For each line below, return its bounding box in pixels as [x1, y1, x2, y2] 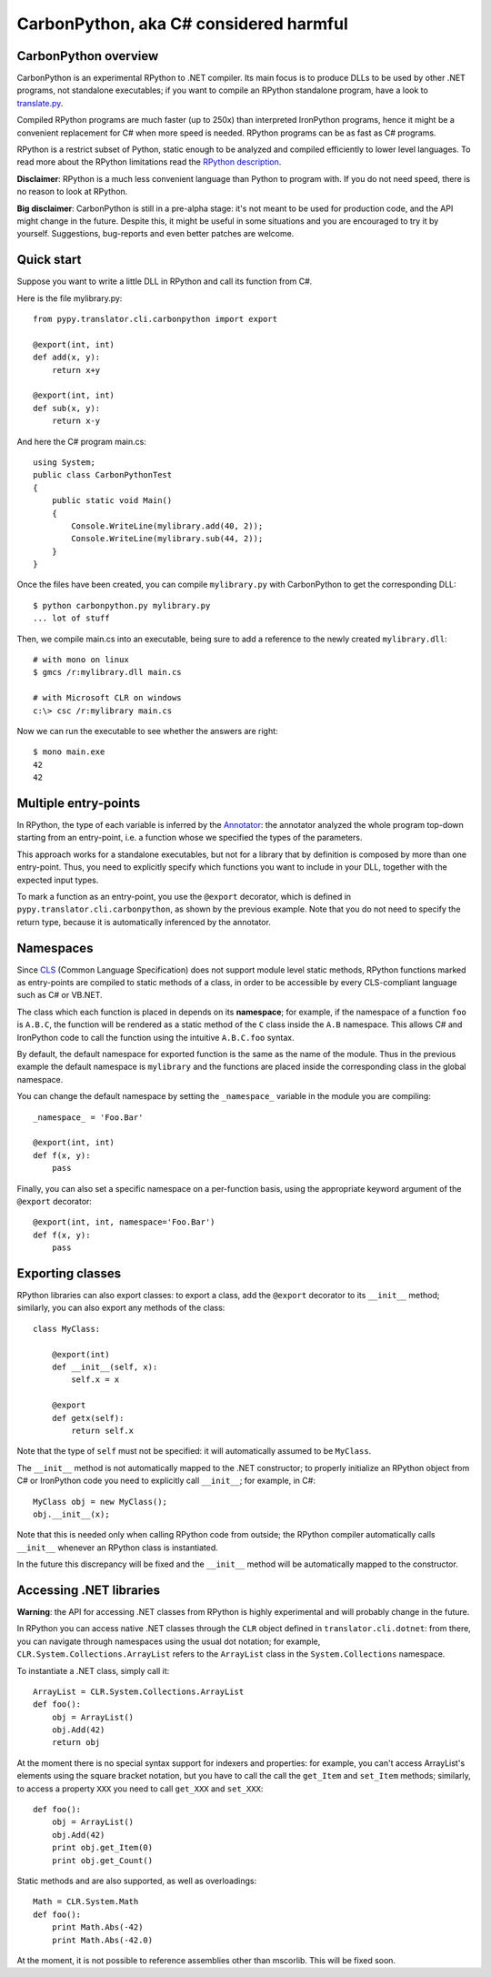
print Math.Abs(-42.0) [51, 1934, 154, 1945]
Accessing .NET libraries [16, 1582, 161, 1598]
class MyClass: [33, 1324, 101, 1334]
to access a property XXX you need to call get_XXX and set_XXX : [16, 1783, 264, 1794]
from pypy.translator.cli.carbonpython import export [33, 314, 277, 325]
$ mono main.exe [33, 747, 105, 757]
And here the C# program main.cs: [16, 436, 147, 447]
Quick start [16, 252, 82, 267]
